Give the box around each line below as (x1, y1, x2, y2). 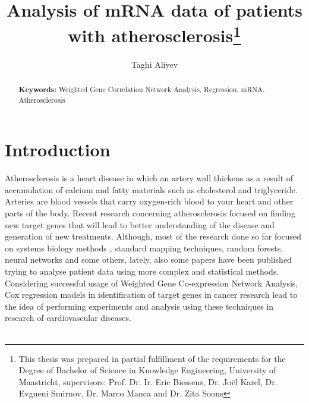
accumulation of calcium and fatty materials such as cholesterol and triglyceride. (5, 183, 298, 196)
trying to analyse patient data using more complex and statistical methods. (5, 265, 279, 278)
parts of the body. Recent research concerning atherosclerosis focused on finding (5, 207, 295, 219)
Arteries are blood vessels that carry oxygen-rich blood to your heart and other (5, 195, 294, 207)
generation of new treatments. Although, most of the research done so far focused (5, 230, 302, 243)
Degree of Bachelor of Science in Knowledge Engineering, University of (18, 364, 276, 376)
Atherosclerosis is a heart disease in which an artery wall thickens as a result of (5, 172, 294, 184)
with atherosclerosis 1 (68, 21, 241, 48)
